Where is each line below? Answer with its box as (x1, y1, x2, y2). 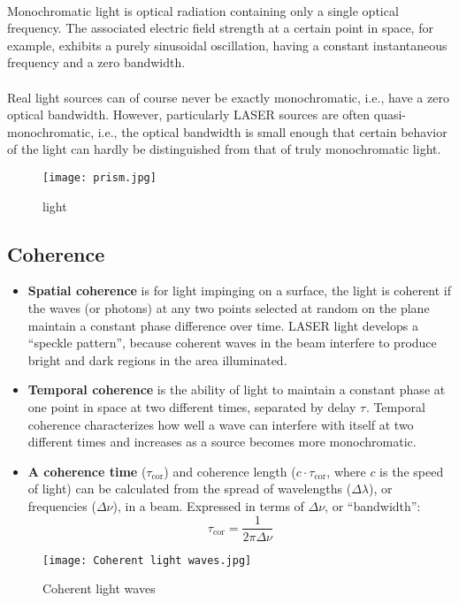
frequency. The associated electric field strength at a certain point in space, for (7, 19, 433, 37)
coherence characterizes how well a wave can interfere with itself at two (27, 415, 414, 433)
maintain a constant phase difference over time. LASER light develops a (27, 316, 418, 334)
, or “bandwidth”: (325, 496, 421, 515)
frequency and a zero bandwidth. (7, 53, 186, 72)
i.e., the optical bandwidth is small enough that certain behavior (97, 122, 448, 141)
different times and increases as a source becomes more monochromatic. (27, 432, 417, 451)
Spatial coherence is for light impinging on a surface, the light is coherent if (27, 281, 451, 300)
